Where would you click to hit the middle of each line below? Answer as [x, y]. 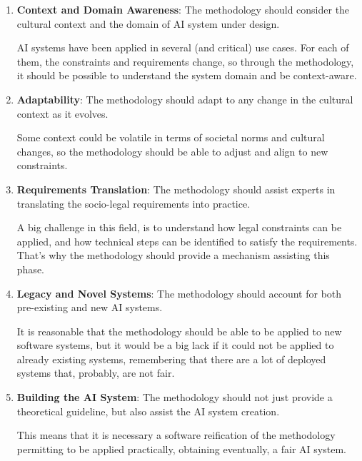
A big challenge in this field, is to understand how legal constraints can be [179, 227]
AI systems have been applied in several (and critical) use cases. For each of [183, 47]
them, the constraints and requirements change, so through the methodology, [185, 61]
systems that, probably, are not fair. [96, 373]
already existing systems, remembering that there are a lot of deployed [171, 359]
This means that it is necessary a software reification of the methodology [176, 435]
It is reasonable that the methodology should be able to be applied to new [179, 331]
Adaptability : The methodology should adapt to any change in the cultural [185, 99]
